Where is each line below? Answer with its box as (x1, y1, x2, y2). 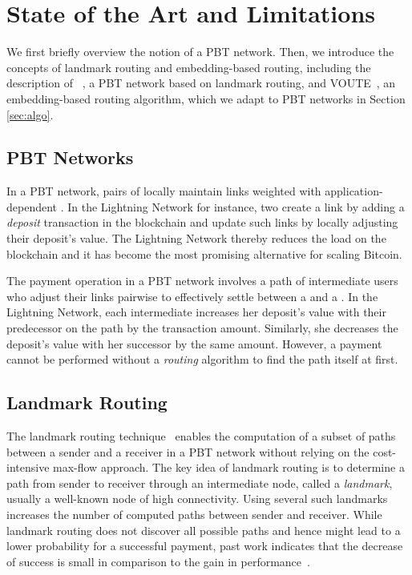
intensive (6, 459, 50, 476)
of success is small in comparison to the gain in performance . (6, 553, 310, 569)
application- (325, 183, 383, 199)
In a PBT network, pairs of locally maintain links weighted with (6, 183, 321, 199)
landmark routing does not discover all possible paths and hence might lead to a (6, 521, 401, 538)
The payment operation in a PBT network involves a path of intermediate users (6, 272, 398, 289)
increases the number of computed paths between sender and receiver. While (6, 506, 382, 522)
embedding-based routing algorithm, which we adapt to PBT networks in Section (6, 90, 406, 107)
